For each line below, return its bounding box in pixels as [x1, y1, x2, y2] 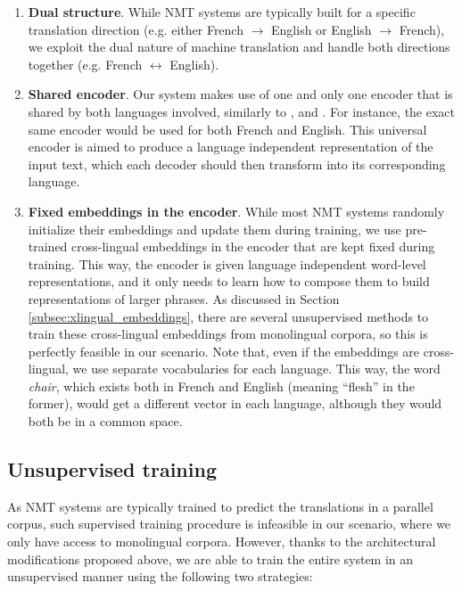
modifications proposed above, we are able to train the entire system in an [7, 549, 414, 568]
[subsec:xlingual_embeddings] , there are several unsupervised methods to [28, 307, 429, 325]
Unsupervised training [7, 456, 217, 483]
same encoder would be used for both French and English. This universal [28, 119, 427, 138]
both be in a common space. [28, 412, 183, 431]
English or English [271, 20, 372, 38]
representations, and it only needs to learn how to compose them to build [28, 272, 430, 291]
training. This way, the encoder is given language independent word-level [28, 254, 426, 273]
